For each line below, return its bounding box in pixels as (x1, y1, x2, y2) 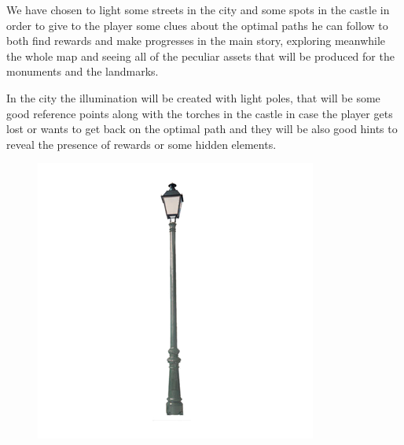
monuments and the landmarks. (6, 63, 159, 80)
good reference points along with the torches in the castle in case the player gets (6, 105, 393, 121)
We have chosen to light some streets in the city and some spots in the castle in (6, 2, 390, 17)
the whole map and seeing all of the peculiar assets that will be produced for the (6, 47, 395, 64)
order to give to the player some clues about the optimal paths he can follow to (6, 17, 388, 33)
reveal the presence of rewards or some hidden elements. (6, 135, 277, 152)
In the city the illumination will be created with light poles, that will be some (6, 89, 380, 106)
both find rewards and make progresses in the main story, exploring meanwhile (6, 32, 386, 49)
